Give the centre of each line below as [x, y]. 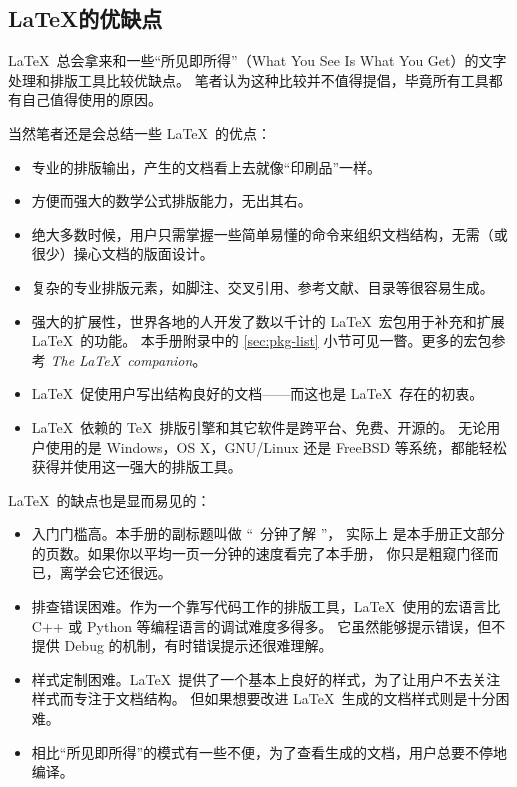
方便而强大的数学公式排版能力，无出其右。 [171, 200]
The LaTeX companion [121, 359]
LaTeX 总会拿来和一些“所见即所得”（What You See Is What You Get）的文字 [257, 60]
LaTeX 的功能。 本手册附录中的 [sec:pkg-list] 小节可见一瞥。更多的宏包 [261, 340]
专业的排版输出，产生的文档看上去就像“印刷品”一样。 [206, 166]
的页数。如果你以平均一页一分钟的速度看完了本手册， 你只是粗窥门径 [258, 552]
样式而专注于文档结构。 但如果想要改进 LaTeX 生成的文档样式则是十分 [263, 698]
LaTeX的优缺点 [85, 18]
